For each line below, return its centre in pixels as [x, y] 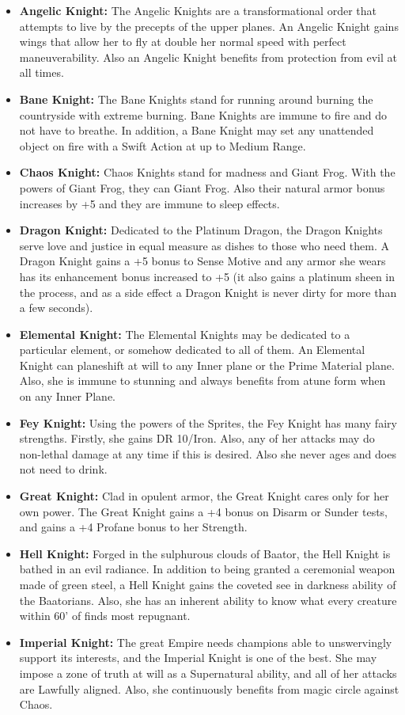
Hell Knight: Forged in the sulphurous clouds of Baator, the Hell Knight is [205, 553]
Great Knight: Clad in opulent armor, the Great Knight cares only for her [204, 496]
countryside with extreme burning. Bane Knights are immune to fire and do [203, 114]
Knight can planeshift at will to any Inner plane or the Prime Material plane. [207, 365]
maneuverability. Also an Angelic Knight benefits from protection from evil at [208, 57]
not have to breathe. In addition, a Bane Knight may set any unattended [197, 130]
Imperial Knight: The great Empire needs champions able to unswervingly [206, 642]
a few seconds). [56, 308]
